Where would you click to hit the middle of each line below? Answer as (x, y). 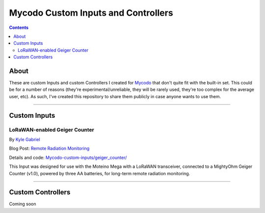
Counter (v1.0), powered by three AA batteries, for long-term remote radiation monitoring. (100, 173)
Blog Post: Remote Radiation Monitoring (49, 148)
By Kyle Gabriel (25, 139)
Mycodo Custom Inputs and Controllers (91, 13)
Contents (19, 27)
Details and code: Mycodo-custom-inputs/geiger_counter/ (68, 158)
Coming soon (23, 204)
